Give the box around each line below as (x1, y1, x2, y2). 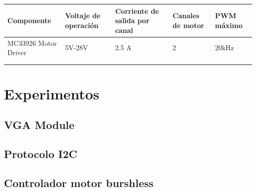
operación (65, 20, 99, 30)
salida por (115, 15, 150, 26)
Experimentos (4, 83, 99, 103)
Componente (7, 15, 51, 26)
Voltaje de (65, 10, 100, 21)
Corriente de (115, 5, 159, 16)
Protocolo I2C (4, 146, 77, 161)
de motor (172, 20, 204, 30)
